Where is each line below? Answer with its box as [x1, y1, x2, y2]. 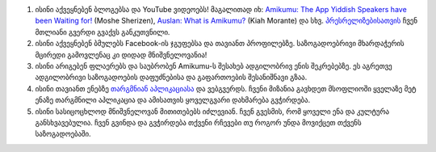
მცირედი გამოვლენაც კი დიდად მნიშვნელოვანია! [35, 49, 208, 60]
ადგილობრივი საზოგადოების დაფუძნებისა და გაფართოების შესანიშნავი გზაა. [35, 73, 308, 82]
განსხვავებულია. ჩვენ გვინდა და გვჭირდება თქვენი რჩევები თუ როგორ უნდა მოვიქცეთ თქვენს [35, 117, 363, 127]
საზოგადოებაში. [35, 129, 92, 139]
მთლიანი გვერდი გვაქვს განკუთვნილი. [35, 27, 170, 36]
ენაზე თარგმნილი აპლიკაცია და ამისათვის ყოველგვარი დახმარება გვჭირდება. [35, 95, 311, 105]
